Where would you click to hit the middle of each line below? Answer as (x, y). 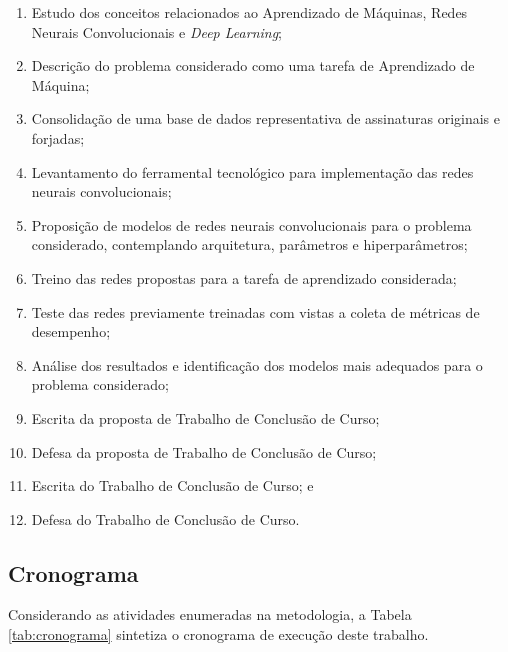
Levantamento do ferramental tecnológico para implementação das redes (252, 171)
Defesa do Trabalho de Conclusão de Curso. (165, 518)
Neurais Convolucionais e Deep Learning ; (157, 31)
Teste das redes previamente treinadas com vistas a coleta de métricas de (255, 311)
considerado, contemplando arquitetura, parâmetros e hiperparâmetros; (249, 244)
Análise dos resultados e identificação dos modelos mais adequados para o (257, 364)
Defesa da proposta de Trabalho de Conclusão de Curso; (204, 451)
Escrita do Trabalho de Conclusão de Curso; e (172, 485)
